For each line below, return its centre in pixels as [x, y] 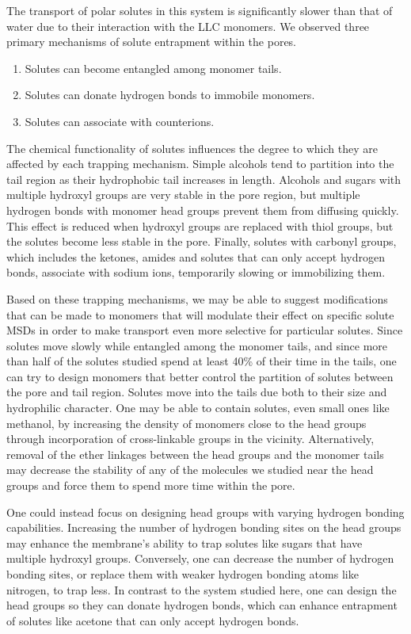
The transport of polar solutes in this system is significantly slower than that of [200, 10]
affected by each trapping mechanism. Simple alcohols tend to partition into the [200, 164]
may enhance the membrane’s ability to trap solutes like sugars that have [185, 542]
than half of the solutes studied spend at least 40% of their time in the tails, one [202, 361]
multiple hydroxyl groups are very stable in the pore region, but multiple [183, 195]
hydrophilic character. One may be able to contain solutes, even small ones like [198, 408]
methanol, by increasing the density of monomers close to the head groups [186, 423]
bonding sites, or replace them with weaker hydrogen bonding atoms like [183, 574]
